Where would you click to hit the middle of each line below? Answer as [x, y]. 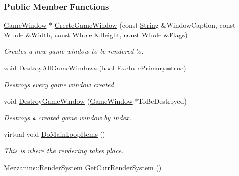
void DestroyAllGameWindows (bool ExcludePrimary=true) [95, 68]
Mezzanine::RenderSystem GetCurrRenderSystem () [83, 167]
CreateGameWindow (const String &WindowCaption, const [145, 25]
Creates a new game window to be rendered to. [74, 51]
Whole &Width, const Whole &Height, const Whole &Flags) [96, 34]
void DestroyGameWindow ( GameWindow [68, 101]
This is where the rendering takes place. [64, 150]
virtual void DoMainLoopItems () [55, 134]
